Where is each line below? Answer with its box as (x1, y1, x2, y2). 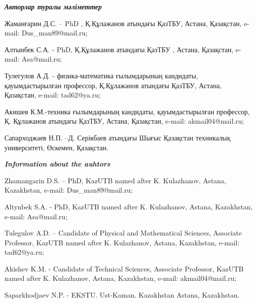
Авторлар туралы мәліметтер (4, 1, 102, 11)
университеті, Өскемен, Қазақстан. (4, 142, 109, 152)
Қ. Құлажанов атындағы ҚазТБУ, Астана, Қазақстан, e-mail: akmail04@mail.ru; (4, 116, 244, 126)
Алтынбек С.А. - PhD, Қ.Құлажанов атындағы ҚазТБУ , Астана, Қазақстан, (4, 44, 234, 54)
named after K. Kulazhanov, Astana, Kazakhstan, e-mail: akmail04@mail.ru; (4, 273, 237, 283)
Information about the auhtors (4, 159, 110, 169)
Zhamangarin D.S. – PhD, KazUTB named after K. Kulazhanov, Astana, (4, 175, 226, 185)
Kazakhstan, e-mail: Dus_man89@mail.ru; (4, 185, 133, 195)
